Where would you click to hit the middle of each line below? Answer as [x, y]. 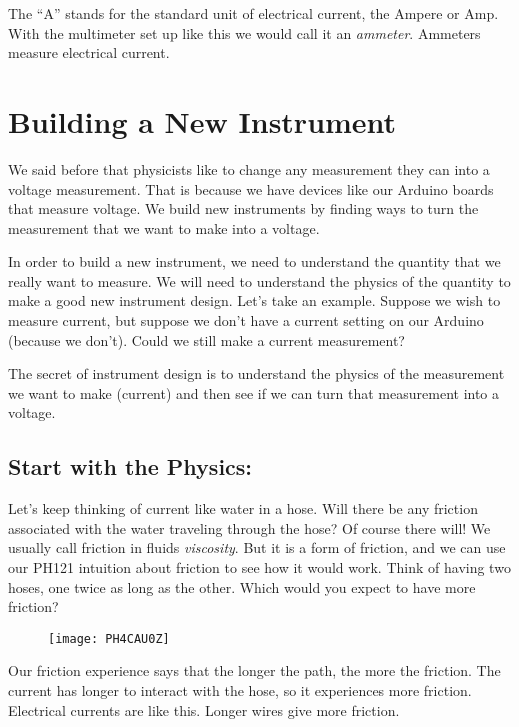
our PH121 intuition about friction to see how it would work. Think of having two [259, 567]
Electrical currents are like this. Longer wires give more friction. [204, 709]
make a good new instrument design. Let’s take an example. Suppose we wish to [254, 300]
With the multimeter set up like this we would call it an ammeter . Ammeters [244, 32]
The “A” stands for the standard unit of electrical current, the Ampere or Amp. [253, 13]
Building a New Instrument [202, 120]
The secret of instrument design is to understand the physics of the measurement [256, 373]
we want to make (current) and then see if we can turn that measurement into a [254, 392]
